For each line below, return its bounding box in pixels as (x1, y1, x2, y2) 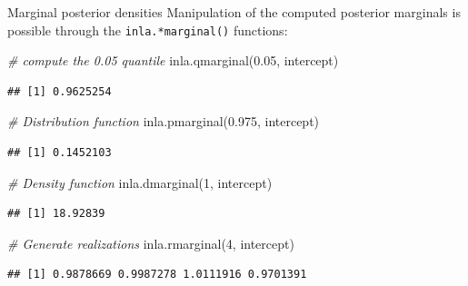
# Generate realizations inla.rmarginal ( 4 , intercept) (7, 233, 294, 252)
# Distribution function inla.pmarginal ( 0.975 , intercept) (7, 112, 320, 131)
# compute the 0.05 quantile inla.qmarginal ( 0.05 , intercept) (7, 51, 339, 70)
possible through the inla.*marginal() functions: (7, 20, 288, 39)
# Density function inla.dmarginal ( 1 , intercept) (7, 173, 273, 192)
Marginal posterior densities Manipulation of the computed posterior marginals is (7, 3, 461, 21)
